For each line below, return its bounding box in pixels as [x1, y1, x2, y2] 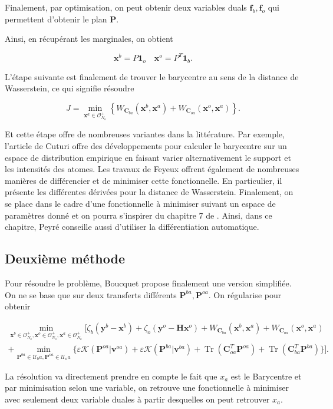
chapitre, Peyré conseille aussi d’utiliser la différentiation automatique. [5, 220, 259, 233]
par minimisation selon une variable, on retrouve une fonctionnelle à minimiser [5, 381, 289, 394]
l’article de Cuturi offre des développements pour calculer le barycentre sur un [5, 140, 287, 152]
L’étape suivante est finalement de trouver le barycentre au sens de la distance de [5, 70, 299, 83]
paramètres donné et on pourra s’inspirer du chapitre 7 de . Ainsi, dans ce [5, 209, 272, 221]
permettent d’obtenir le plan [5, 12, 107, 25]
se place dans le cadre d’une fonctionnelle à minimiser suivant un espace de [5, 197, 276, 209]
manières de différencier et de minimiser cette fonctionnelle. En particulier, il [5, 174, 282, 186]
